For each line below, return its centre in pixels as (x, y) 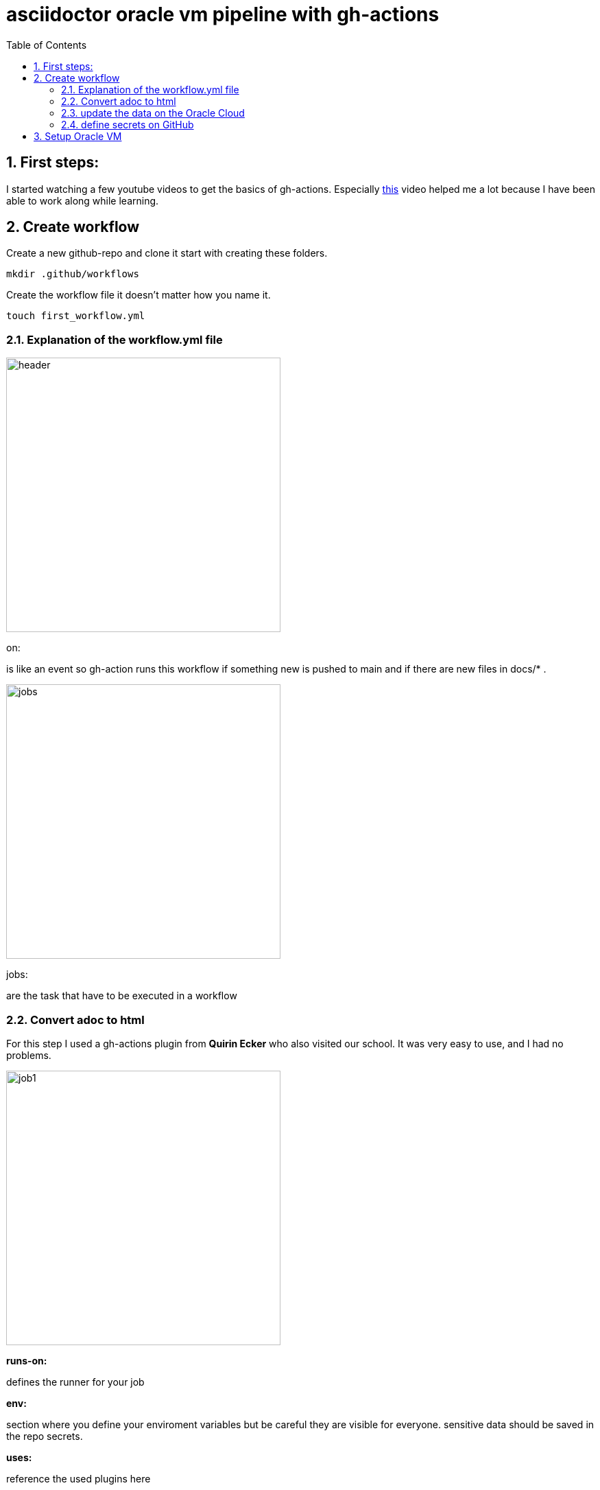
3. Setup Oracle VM (78, 136)
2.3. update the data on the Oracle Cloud (153, 113)
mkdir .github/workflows (73, 274)
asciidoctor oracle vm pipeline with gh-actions (223, 14)
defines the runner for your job (75, 1382)
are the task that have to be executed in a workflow (122, 996)
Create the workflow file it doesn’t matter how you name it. (139, 295)
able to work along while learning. (83, 200)
